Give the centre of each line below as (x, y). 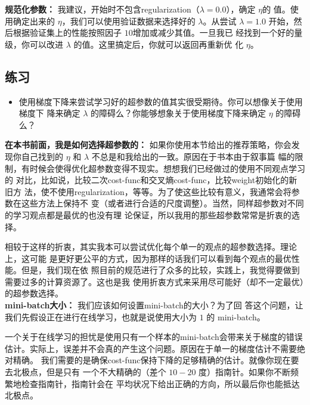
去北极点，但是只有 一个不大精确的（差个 (86, 372)
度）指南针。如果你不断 (245, 372)
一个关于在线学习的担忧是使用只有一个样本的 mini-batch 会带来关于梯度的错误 (154, 337)
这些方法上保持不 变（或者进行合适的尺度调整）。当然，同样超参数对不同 (162, 203)
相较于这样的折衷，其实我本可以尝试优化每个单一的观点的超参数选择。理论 (151, 247)
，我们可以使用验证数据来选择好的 (128, 21)
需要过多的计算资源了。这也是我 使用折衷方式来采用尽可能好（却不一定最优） (154, 281)
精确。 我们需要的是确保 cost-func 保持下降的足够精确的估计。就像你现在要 (156, 360)
